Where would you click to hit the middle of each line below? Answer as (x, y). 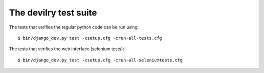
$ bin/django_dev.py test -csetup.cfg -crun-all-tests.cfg (90, 38)
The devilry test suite (53, 13)
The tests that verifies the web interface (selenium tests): (66, 49)
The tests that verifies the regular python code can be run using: (74, 27)
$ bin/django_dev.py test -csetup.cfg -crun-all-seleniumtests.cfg (100, 60)
